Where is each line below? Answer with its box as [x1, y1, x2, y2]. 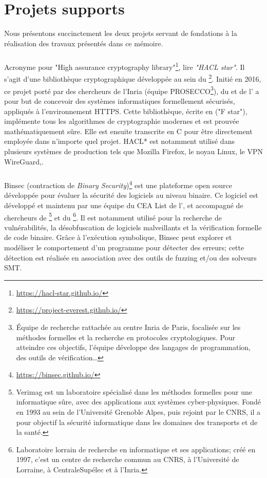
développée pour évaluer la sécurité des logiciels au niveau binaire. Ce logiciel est [4, 190, 258, 200]
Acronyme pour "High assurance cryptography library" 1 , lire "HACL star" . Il [4, 60, 245, 72]
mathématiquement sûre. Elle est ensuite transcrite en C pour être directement [4, 125, 253, 136]
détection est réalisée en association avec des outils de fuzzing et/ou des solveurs [4, 252, 257, 263]
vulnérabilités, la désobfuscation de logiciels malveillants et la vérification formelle [4, 222, 262, 232]
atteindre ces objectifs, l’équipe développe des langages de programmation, [16, 342, 251, 353]
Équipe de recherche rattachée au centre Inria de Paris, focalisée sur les [16, 321, 241, 332]
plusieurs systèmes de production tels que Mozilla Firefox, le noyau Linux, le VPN [4, 145, 263, 156]
